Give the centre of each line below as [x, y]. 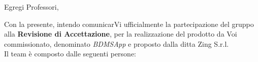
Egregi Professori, [31, 7]
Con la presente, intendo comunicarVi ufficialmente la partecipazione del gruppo [129, 24]
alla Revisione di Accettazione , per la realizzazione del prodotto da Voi [121, 34]
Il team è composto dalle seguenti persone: [70, 54]
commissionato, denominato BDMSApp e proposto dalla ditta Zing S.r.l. [117, 43]
